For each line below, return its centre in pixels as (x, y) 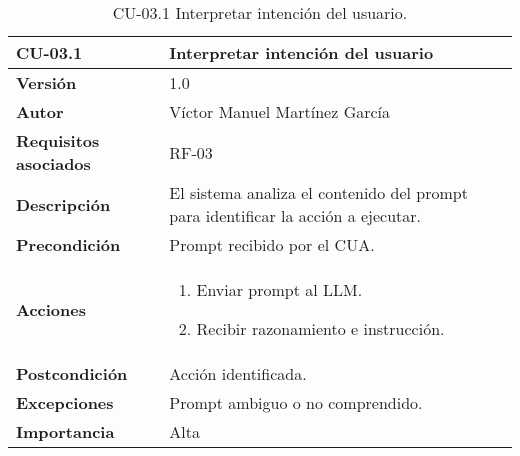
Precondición (68, 244)
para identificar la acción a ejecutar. (295, 215)
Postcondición (72, 373)
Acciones (51, 309)
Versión (46, 82)
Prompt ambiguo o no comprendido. (296, 402)
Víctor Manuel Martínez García (280, 111)
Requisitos (58, 140)
